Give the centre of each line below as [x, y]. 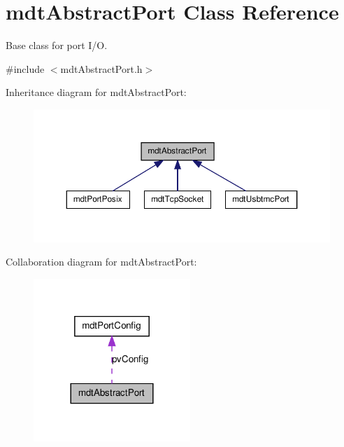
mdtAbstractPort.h [101, 68]
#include [25, 68]
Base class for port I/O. [57, 45]
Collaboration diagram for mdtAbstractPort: [101, 262]
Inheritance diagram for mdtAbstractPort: [96, 92]
